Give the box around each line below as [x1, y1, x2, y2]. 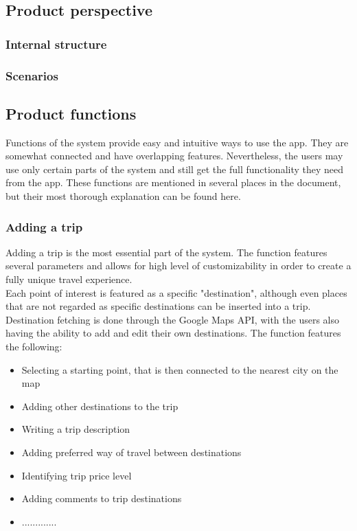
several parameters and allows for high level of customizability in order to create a [5, 258, 352, 273]
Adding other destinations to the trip [21, 398, 178, 413]
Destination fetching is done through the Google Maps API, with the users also [5, 312, 339, 326]
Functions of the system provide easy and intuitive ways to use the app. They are [5, 135, 349, 149]
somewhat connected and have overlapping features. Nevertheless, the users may [5, 148, 343, 163]
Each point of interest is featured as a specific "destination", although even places [5, 285, 347, 300]
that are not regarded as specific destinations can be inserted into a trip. [5, 299, 311, 313]
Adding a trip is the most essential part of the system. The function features [5, 245, 327, 259]
